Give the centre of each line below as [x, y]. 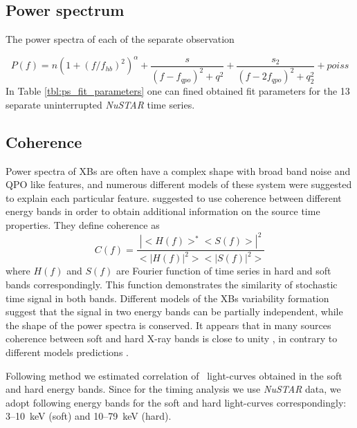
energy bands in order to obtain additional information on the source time [163, 211]
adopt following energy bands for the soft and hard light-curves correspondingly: [176, 402]
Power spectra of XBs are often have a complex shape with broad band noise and [178, 170]
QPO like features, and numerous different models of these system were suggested [179, 184]
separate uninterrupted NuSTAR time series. [100, 104]
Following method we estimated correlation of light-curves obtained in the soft [174, 375]
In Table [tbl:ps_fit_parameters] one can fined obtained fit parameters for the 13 [178, 91]
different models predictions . [67, 352]
